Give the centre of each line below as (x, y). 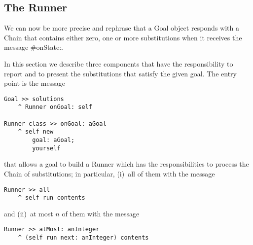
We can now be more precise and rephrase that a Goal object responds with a (122, 28)
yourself (46, 148)
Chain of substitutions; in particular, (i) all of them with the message (109, 173)
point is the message (35, 83)
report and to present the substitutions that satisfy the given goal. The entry (120, 73)
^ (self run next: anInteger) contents (83, 238)
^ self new (36, 132)
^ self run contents (52, 198)
